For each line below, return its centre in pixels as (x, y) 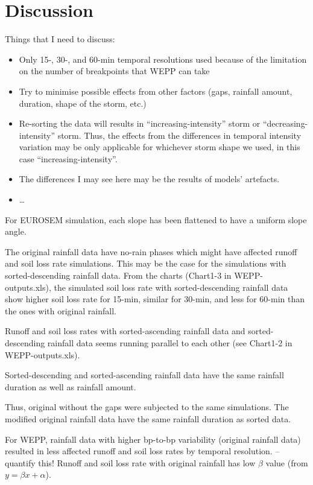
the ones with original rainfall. (61, 310)
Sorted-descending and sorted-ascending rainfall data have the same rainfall (144, 375)
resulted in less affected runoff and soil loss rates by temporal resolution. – (142, 451)
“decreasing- (285, 123)
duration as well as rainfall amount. (71, 386)
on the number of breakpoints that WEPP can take (114, 71)
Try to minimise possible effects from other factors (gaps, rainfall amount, (156, 91)
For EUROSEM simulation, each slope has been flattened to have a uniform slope (156, 219)
